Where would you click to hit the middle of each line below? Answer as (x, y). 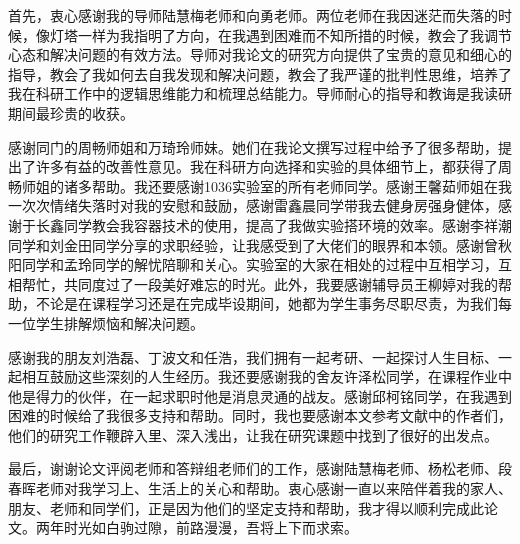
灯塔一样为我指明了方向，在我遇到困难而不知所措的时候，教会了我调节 (280, 34)
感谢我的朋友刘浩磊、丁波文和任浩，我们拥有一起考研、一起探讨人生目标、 (253, 356)
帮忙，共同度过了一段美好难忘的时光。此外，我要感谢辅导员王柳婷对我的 (259, 283)
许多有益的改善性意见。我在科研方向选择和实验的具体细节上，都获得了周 (273, 166)
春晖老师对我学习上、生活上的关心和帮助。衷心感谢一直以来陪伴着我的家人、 (260, 488)
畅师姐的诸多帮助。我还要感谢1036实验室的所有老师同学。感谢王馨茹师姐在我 (260, 185)
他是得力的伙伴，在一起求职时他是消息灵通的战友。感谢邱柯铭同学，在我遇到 (260, 395)
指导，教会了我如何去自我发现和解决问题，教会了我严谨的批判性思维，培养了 (260, 73)
